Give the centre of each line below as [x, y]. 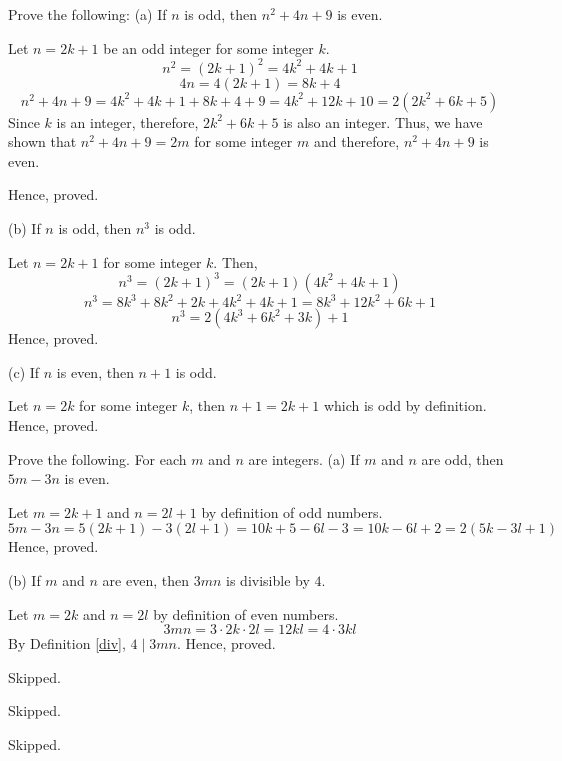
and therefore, [356, 141]
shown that [42, 141]
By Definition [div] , [67, 643]
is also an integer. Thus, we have [383, 121]
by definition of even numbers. [246, 613]
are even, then [145, 580]
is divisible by [268, 580]
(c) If [24, 371]
